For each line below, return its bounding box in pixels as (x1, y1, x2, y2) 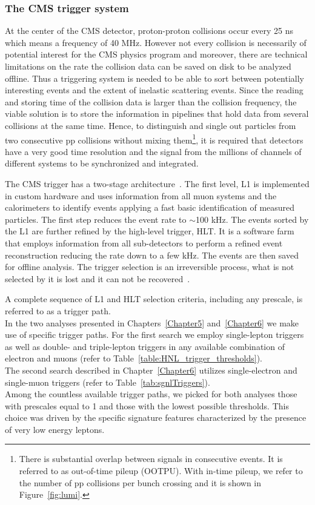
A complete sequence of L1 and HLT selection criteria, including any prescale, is (5, 292, 303, 305)
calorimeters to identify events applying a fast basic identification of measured (5, 201, 295, 214)
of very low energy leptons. (5, 423, 105, 435)
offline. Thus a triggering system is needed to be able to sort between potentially (5, 71, 304, 84)
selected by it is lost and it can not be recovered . (5, 272, 190, 285)
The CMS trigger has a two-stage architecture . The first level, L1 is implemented (5, 177, 310, 190)
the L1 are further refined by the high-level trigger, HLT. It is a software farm (5, 225, 294, 237)
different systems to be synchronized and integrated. (5, 157, 199, 170)
